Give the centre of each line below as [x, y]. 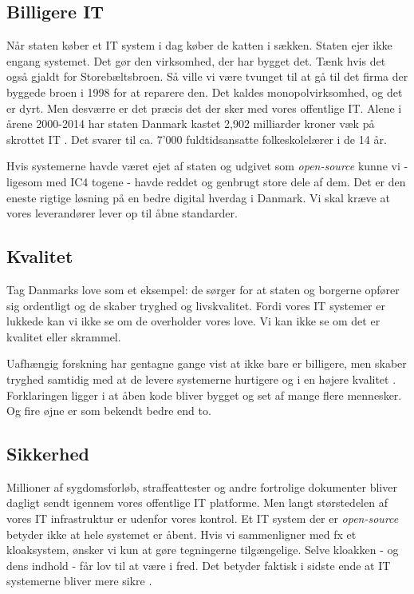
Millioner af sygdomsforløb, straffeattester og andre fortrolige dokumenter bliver [202, 486]
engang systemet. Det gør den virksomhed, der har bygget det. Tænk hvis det [196, 60]
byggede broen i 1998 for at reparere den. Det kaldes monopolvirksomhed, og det [205, 92]
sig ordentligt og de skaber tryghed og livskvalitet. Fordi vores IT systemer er [196, 305]
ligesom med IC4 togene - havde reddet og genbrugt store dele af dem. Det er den [206, 181]
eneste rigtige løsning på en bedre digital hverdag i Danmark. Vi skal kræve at [198, 197]
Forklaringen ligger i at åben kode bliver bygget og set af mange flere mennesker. [204, 395]
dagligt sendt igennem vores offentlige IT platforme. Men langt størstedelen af [197, 502]
